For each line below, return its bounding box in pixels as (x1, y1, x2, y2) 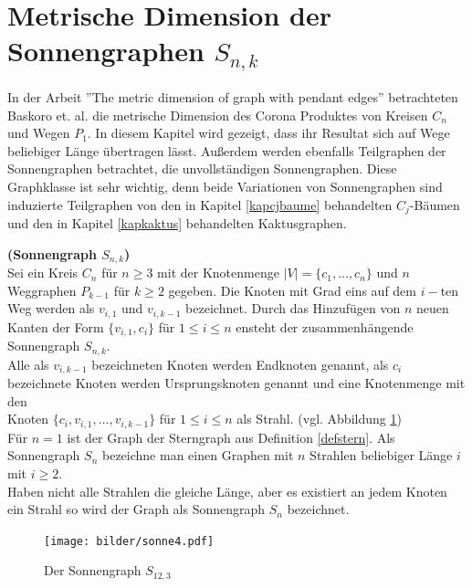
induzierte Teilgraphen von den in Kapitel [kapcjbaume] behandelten (7, 194, 393, 214)
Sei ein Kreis (7, 263, 79, 282)
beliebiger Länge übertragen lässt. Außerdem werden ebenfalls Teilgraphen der (7, 141, 446, 160)
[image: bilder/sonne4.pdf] (44, 534, 215, 548)
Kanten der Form (7, 317, 104, 336)
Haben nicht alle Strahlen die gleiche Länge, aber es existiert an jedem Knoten (7, 481, 447, 500)
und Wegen (7, 123, 70, 142)
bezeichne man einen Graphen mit (102, 446, 294, 465)
